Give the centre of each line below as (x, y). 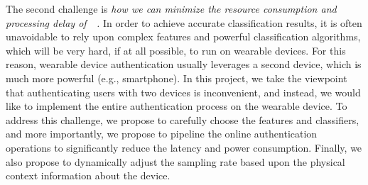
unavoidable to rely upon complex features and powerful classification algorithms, (183, 37)
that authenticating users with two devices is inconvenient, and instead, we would (183, 92)
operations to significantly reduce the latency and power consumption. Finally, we (184, 147)
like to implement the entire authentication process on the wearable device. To (177, 106)
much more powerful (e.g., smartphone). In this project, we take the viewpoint (177, 78)
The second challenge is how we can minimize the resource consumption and (171, 9)
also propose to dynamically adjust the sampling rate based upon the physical (175, 161)
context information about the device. (88, 175)
